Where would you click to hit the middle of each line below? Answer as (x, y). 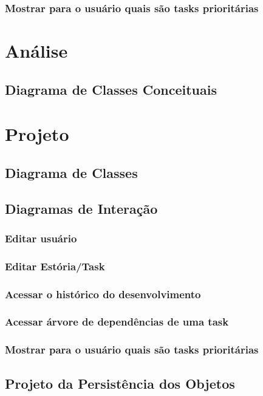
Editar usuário (41, 238)
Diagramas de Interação (81, 208)
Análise (36, 51)
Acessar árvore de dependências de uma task (117, 322)
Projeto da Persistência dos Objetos (120, 383)
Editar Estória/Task (55, 266)
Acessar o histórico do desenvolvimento (103, 294)
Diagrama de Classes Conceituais (111, 89)
